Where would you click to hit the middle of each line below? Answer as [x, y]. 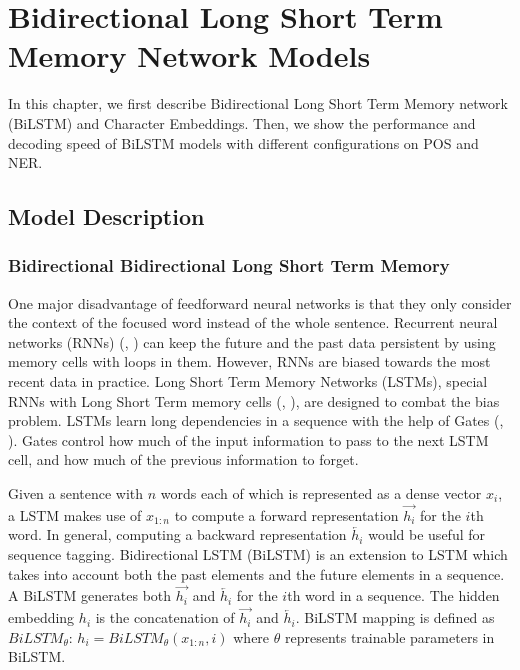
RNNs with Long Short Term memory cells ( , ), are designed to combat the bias [254, 400]
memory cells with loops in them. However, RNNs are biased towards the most [249, 361]
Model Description [106, 216]
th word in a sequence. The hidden [393, 595]
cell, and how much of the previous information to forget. [183, 459]
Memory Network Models [189, 55]
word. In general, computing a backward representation [177, 534]
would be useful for [426, 534]
